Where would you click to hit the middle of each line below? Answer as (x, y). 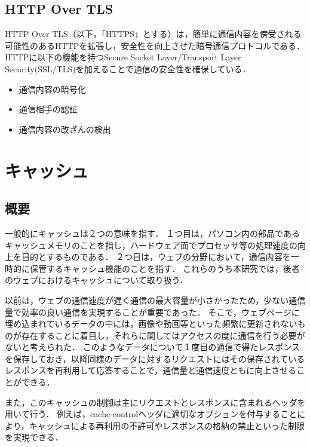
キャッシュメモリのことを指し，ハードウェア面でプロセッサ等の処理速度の (151, 245)
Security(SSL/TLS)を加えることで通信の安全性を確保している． (128, 68)
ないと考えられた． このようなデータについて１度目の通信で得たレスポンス (152, 347)
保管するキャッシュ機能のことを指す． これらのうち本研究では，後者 (165, 268)
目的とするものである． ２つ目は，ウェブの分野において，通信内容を (156, 257)
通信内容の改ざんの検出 (65, 129)
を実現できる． (34, 437)
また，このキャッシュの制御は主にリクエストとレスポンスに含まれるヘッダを (155, 402)
